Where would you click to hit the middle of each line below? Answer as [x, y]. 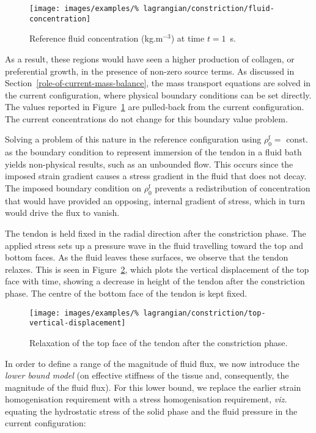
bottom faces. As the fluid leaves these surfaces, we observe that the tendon [147, 257]
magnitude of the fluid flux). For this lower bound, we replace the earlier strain [153, 387]
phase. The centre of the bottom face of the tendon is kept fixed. [126, 293]
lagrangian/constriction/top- [204, 313]
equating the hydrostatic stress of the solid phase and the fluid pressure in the [151, 411]
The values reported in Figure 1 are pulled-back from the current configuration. [155, 107]
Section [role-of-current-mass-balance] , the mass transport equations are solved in [158, 83]
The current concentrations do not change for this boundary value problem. [146, 118]
